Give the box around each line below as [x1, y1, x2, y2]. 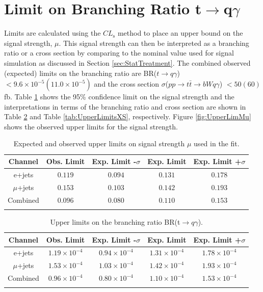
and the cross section [94, 78, 160, 89]
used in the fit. [194, 138, 240, 149]
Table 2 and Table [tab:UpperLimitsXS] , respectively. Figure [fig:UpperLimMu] [4, 111, 251, 122]
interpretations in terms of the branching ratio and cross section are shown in [4, 101, 246, 112]
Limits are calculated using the [4, 28, 101, 38]
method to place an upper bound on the [117, 28, 243, 38]
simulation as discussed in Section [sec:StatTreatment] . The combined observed [4, 57, 251, 68]
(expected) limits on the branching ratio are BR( [4, 67, 157, 78]
